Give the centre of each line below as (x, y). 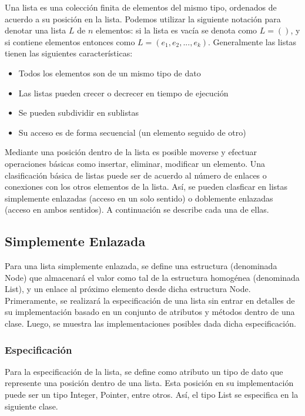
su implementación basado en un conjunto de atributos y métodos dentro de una (150, 312)
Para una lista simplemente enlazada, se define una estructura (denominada (141, 266)
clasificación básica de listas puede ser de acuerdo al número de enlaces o (136, 175)
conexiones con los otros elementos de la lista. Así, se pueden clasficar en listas (146, 187)
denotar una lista (36, 30)
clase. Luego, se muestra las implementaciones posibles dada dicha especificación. (150, 323)
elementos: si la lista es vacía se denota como (176, 30)
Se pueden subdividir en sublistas (78, 113)
